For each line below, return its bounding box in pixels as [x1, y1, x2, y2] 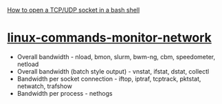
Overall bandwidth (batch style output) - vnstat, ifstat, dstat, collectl [16, 67, 210, 75]
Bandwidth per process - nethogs [16, 89, 113, 97]
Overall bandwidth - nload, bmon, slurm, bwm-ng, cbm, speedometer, [16, 52, 215, 61]
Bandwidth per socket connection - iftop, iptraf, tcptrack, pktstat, [16, 74, 201, 83]
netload [16, 60, 39, 68]
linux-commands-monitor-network [7, 30, 212, 45]
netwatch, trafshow [16, 82, 72, 90]
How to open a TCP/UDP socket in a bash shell [7, 6, 140, 14]
